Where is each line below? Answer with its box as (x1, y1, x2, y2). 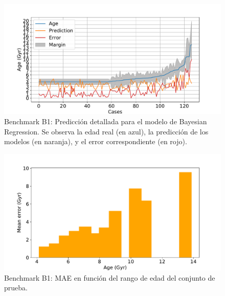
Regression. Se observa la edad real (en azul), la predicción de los (4, 126, 209, 136)
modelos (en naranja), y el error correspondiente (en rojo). (4, 136, 187, 147)
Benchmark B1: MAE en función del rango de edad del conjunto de (4, 272, 215, 283)
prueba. (4, 282, 28, 293)
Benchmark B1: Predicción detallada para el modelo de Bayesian (4, 116, 207, 126)
